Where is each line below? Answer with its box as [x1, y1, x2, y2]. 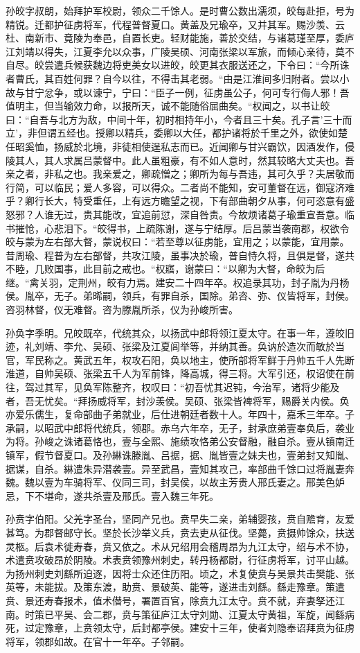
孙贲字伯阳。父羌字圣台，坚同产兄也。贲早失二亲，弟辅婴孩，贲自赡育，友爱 [6, 512, 354, 526]
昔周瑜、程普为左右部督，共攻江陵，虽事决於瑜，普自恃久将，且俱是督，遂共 [6, 247, 354, 262]
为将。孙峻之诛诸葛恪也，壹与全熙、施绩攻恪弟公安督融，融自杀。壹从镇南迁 [6, 434, 354, 449]
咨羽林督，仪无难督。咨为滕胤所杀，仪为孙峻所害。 [6, 302, 238, 317]
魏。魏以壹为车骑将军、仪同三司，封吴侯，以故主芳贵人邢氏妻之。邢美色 [6, 475, 335, 489]
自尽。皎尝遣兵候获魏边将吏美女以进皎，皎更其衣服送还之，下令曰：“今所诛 [6, 58, 350, 72]
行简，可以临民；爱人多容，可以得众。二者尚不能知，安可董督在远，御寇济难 [6, 180, 354, 194]
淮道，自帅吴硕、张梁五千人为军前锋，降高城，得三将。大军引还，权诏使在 [6, 366, 345, 381]
